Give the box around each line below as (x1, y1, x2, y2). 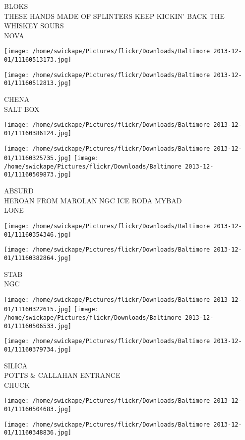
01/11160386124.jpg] (4, 129, 72, 137)
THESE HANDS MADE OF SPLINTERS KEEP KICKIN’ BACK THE (4, 10, 225, 21)
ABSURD (4, 185, 34, 196)
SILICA (4, 360, 28, 370)
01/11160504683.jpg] (4, 406, 72, 413)
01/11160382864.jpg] (4, 254, 72, 262)
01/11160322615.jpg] (4, 306, 72, 313)
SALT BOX (4, 103, 40, 114)
